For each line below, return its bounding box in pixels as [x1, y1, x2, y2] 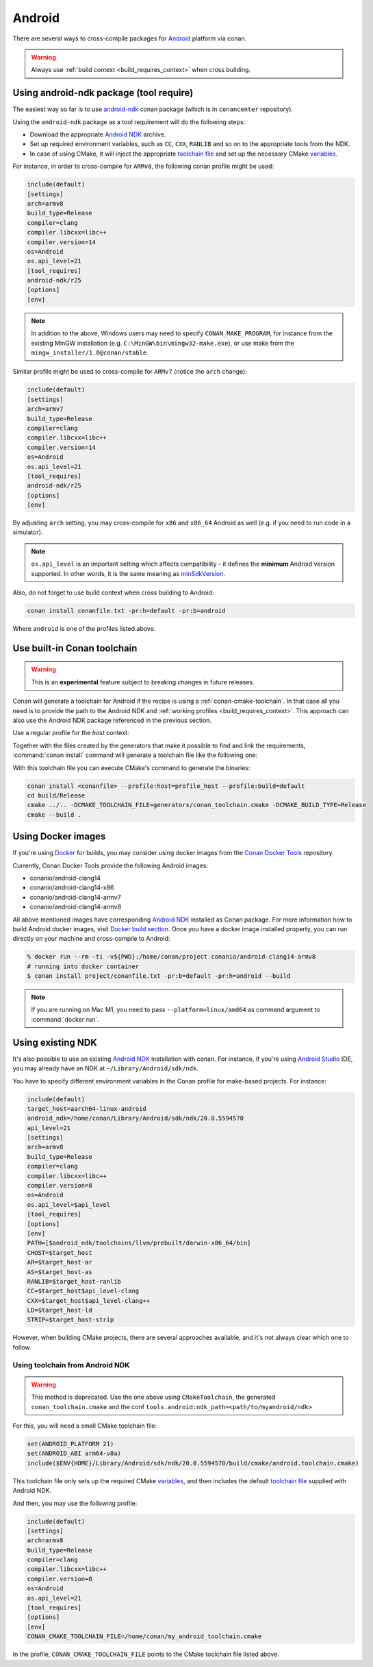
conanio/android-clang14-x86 [29, 883, 114, 891]
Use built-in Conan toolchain [12, 642, 138, 654]
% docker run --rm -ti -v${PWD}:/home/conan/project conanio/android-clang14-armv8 [27, 953, 316, 961]
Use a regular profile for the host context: [12, 729, 129, 737]
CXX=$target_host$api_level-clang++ [27, 1297, 151, 1304]
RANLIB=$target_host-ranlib [27, 1278, 121, 1285]
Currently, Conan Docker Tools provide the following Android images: [12, 861, 209, 870]
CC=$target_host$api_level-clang [27, 1287, 140, 1295]
